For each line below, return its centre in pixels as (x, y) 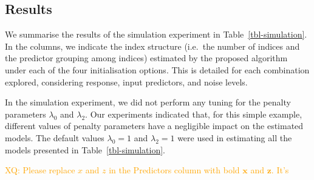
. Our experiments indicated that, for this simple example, (194, 114)
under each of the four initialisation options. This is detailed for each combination (157, 69)
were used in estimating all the (235, 137)
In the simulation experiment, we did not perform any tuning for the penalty (148, 102)
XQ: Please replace (40, 170)
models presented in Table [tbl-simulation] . (85, 149)
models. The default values (55, 137)
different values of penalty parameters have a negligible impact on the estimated (154, 126)
